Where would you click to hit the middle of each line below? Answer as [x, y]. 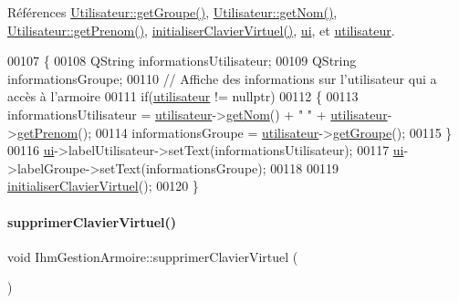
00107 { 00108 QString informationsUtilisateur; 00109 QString [182, 61]
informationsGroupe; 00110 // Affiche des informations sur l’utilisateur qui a [222, 78]
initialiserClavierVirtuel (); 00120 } [103, 186]
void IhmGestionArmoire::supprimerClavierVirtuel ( [153, 256]
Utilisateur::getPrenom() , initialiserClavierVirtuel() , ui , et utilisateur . [201, 30]
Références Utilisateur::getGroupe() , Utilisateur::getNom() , [172, 12]
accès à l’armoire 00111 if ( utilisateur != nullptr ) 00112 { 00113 [183, 96]
